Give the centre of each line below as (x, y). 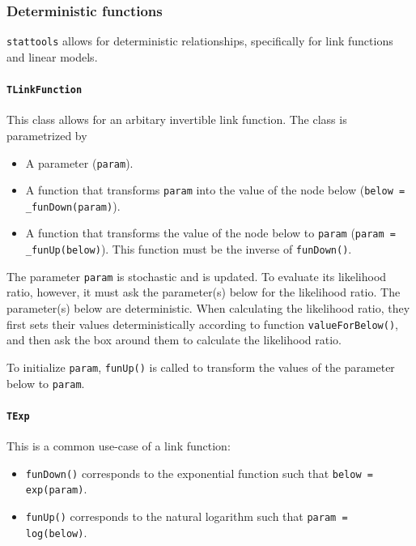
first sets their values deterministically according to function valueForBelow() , (203, 324)
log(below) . (56, 532)
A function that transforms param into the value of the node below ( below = (215, 190)
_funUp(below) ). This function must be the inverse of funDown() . (189, 249)
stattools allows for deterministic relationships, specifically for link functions (200, 41)
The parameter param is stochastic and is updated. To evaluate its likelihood (197, 276)
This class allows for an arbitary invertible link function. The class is (177, 119)
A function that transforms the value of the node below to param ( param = (210, 233)
